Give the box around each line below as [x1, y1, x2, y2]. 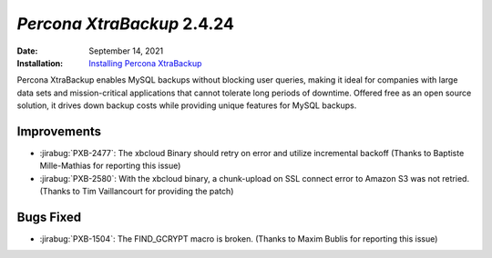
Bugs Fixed [16, 210, 82, 224]
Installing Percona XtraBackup [88, 57, 202, 68]
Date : [16, 45, 38, 56]
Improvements [16, 124, 102, 139]
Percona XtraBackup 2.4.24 [16, 14, 234, 34]
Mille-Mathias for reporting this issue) [39, 160, 181, 172]
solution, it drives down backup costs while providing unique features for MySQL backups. [16, 100, 357, 111]
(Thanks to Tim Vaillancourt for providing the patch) [39, 186, 234, 197]
